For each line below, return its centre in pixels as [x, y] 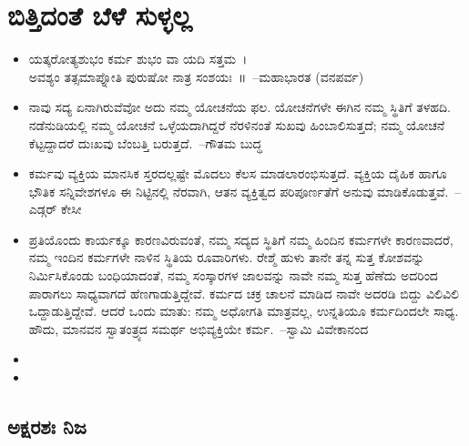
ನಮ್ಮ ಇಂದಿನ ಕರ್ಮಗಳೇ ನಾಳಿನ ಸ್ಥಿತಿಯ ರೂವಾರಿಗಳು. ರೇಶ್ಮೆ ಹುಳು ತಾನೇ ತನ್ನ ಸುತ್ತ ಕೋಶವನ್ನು [227, 257]
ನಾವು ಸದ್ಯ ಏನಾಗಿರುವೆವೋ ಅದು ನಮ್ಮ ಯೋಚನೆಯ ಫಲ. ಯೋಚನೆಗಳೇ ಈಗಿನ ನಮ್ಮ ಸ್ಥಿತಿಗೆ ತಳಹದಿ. [240, 107]
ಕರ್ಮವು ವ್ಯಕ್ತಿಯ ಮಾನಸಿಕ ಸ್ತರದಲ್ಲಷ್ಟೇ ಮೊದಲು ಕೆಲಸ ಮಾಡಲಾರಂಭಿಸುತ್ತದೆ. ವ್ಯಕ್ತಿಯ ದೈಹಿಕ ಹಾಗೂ [238, 173]
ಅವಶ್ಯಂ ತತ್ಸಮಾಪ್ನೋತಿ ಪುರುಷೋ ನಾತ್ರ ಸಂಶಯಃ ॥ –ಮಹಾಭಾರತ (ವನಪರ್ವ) [196, 76]
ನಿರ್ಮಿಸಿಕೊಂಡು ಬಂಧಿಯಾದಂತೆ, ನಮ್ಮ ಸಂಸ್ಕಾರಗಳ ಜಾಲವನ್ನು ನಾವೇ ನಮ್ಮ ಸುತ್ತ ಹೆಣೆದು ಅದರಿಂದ [233, 275]
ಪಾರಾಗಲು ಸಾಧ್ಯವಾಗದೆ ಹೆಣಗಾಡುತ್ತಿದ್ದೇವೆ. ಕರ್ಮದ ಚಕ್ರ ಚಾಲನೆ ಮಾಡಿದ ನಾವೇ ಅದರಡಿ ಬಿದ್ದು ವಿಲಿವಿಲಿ [244, 293]
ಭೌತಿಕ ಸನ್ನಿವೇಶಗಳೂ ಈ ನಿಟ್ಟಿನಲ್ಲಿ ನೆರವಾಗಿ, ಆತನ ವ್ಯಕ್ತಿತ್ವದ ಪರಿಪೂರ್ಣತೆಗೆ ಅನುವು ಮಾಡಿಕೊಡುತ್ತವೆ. [239, 191]
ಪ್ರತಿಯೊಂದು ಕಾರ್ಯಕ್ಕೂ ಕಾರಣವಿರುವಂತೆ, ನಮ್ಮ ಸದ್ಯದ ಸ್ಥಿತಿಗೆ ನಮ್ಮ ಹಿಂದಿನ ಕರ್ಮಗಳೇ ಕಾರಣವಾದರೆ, [241, 239]
